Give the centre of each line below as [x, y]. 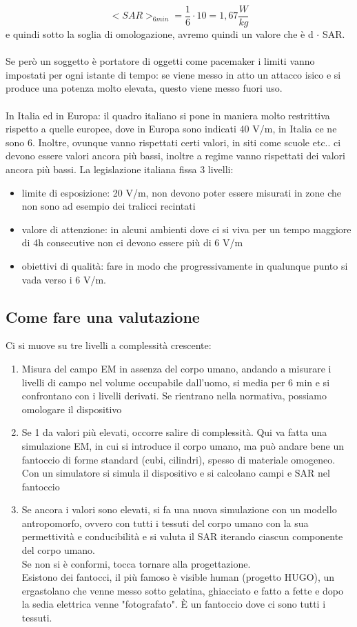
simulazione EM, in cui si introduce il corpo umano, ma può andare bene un [183, 445]
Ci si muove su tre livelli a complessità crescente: [109, 345]
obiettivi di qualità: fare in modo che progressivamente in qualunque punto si [185, 265]
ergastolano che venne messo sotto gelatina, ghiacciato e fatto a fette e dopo [182, 590]
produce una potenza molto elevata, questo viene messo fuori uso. [144, 88]
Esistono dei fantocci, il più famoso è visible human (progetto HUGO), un [178, 577]
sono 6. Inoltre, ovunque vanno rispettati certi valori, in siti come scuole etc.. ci [173, 142]
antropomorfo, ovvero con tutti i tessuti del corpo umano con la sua [165, 522]
